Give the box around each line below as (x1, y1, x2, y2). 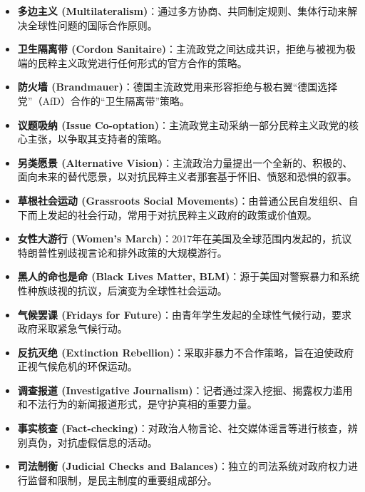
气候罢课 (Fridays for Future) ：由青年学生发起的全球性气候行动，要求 (17, 307, 352, 322)
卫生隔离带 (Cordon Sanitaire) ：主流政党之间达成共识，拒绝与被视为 (17, 41, 346, 56)
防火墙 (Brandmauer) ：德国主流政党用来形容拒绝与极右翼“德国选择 (17, 79, 338, 94)
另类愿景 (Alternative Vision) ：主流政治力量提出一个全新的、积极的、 (17, 155, 353, 170)
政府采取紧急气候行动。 (17, 321, 128, 336)
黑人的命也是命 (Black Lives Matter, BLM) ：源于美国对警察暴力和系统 (17, 269, 360, 284)
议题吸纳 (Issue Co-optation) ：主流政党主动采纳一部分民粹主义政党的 (17, 117, 349, 132)
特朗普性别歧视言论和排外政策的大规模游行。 (17, 245, 227, 260)
